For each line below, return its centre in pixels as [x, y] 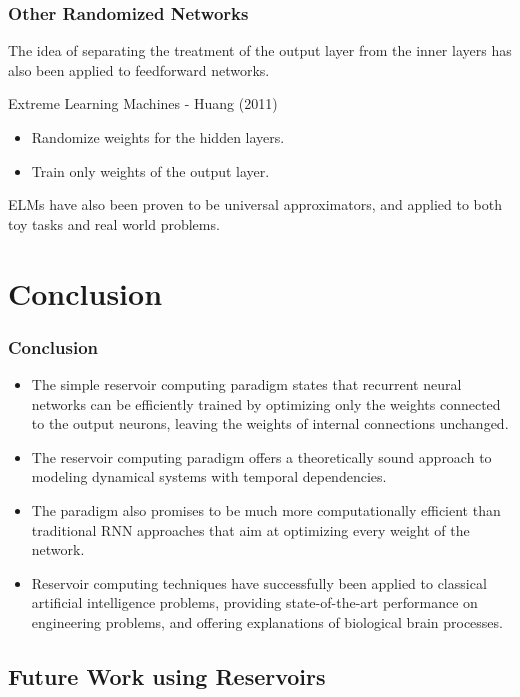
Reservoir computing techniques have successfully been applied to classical [259, 582]
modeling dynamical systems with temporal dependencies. [209, 476]
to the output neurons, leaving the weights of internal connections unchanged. [270, 423]
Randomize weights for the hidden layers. [158, 137]
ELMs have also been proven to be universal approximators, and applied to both [255, 204]
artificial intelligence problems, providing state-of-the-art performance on [254, 602]
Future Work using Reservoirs [167, 675]
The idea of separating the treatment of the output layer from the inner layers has [260, 50]
